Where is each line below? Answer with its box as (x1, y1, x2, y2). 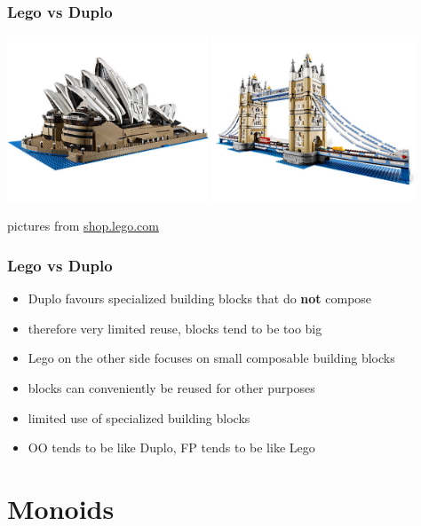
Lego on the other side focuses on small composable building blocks (28, 349, 395, 367)
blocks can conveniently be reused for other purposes (28, 378, 315, 396)
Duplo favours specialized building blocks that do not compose (28, 289, 372, 308)
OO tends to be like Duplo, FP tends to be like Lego (28, 438, 315, 457)
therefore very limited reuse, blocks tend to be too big (28, 318, 322, 337)
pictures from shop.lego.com (7, 216, 159, 235)
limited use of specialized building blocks (28, 408, 250, 427)
